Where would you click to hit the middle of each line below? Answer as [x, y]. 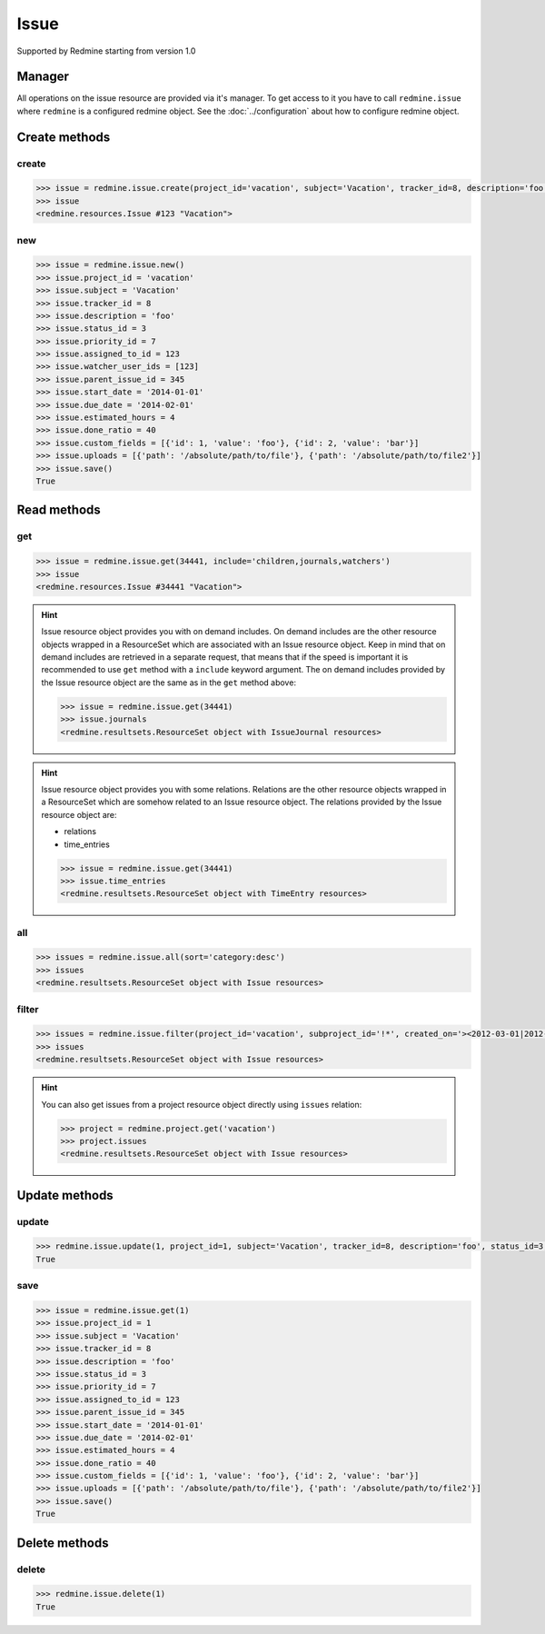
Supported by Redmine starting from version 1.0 [106, 51]
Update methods [65, 1195]
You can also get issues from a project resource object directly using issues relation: [202, 1104]
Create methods [64, 137]
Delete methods [63, 1543]
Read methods [59, 510]
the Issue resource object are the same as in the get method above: [169, 682]
